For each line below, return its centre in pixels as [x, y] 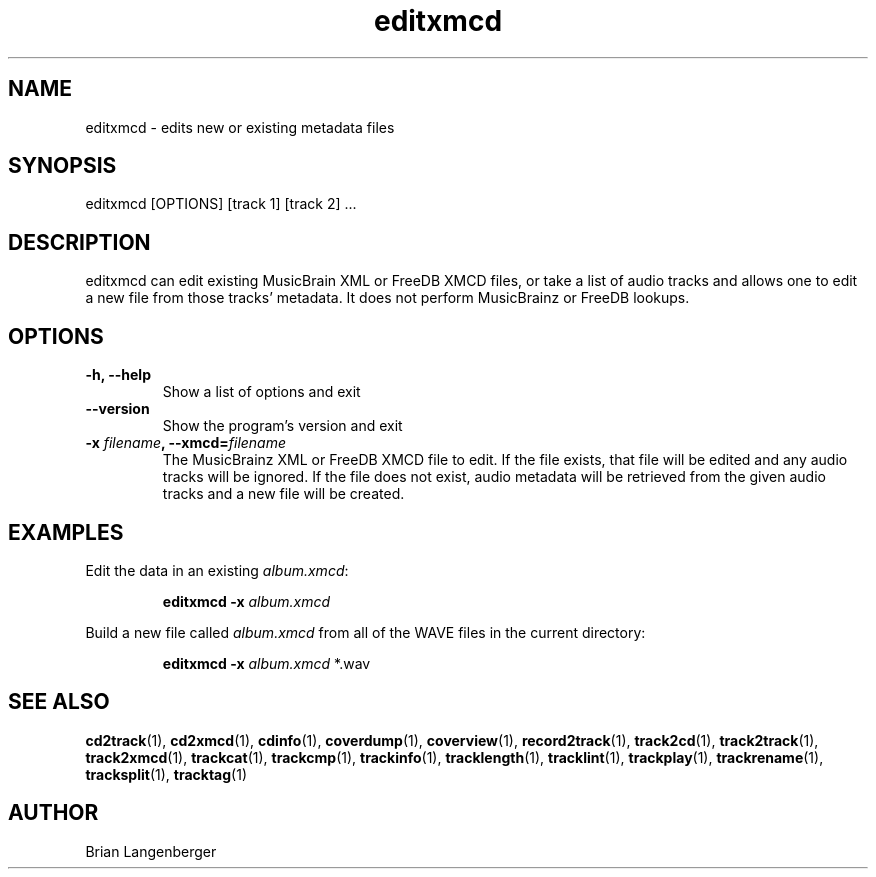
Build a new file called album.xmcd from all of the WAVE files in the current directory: [365, 632]
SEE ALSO [59, 702]
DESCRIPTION [79, 242]
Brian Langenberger [151, 851]
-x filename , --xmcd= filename [186, 443]
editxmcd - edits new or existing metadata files [240, 127]
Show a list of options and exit [261, 392]
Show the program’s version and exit [282, 426]
